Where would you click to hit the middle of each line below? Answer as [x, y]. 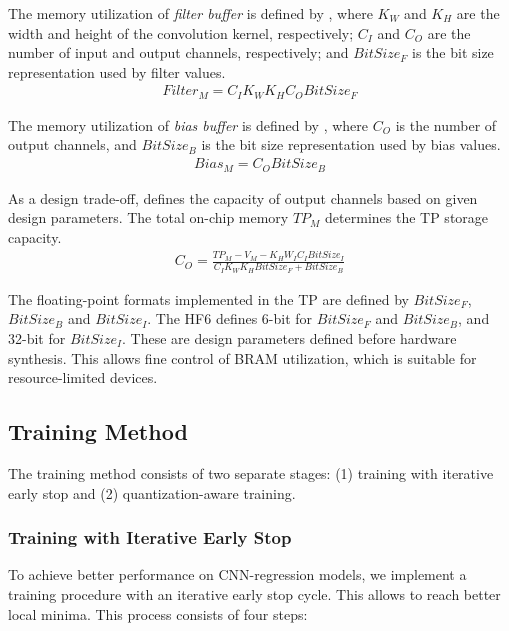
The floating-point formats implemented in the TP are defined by [208, 298]
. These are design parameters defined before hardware [289, 337]
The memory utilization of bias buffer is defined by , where [188, 124]
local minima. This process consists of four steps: [158, 613]
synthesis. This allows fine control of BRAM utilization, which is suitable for [242, 357]
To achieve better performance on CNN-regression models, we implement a [237, 574]
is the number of [446, 124]
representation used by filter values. [117, 71]
